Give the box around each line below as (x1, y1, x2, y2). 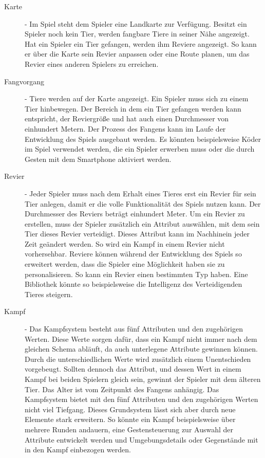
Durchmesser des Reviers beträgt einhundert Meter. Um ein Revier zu (25, 208, 245, 219)
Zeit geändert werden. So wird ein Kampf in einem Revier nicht (25, 238, 225, 249)
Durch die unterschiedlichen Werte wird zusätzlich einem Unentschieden (25, 353, 251, 364)
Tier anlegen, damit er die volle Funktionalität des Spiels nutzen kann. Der (25, 198, 261, 209)
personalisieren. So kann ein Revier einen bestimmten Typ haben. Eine (25, 268, 248, 279)
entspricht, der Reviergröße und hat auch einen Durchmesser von (25, 113, 229, 124)
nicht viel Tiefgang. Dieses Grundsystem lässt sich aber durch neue (25, 404, 236, 414)
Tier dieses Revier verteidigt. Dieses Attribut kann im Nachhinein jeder (25, 228, 250, 239)
